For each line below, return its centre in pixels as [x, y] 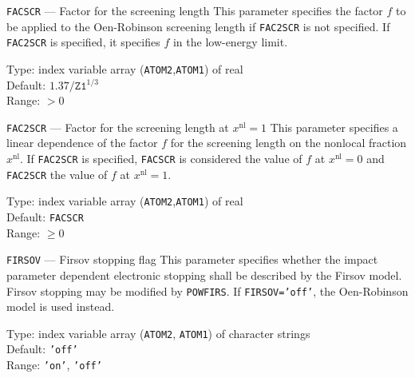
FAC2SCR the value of [57, 174]
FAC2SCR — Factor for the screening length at [118, 127]
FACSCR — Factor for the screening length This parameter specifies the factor [195, 10]
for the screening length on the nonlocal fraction [289, 143]
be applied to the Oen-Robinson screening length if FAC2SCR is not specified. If [198, 26]
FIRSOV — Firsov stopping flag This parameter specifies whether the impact [192, 259]
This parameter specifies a [334, 127]
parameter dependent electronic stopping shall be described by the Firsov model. [204, 275]
